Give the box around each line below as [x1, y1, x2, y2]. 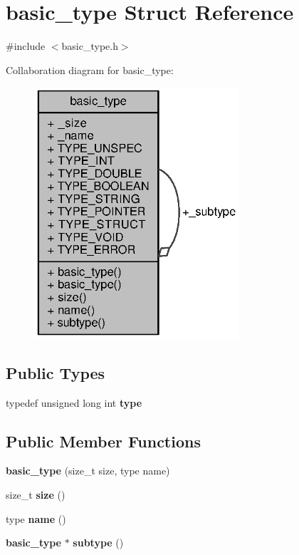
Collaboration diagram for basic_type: [6, 62, 174, 77]
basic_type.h [61, 38, 118, 53]
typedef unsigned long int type [6, 395, 142, 410]
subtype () [73, 535, 124, 550]
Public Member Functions [6, 430, 201, 452]
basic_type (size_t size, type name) [6, 463, 170, 478]
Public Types [6, 361, 105, 383]
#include [6, 38, 46, 53]
